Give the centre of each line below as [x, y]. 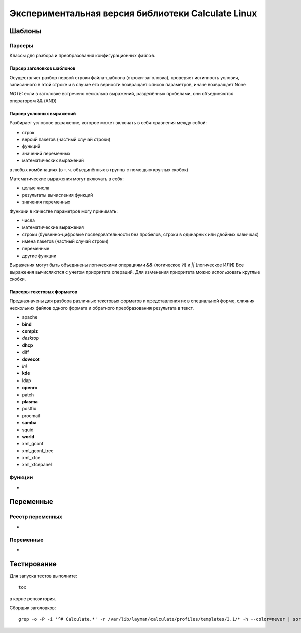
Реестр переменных [36, 517]
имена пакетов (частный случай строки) [65, 241]
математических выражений [53, 160]
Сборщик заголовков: [33, 608]
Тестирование [33, 564]
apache [30, 317]
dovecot [31, 359]
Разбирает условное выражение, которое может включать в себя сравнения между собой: [108, 123]
